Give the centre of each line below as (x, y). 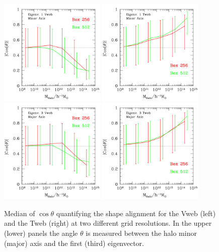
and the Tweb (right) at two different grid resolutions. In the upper (108, 223)
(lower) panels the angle (41, 233)
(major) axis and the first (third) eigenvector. (74, 243)
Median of (20, 213)
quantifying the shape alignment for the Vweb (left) (136, 213)
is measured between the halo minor (141, 233)
